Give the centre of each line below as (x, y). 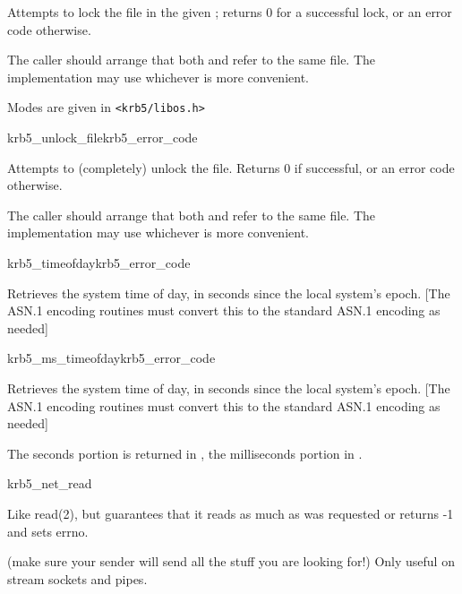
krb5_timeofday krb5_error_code (99, 263)
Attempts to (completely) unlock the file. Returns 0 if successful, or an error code (231, 167)
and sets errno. (48, 531)
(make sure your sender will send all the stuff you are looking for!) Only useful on (231, 561)
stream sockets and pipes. (77, 578)
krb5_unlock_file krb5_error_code (103, 138)
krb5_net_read (50, 483)
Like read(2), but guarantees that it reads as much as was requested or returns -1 (231, 513)
